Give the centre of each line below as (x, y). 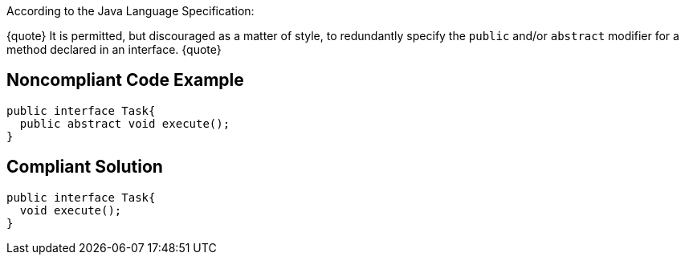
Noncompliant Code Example (125, 80)
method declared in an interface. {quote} (114, 49)
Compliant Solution (85, 167)
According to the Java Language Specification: (130, 11)
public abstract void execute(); (125, 123)
